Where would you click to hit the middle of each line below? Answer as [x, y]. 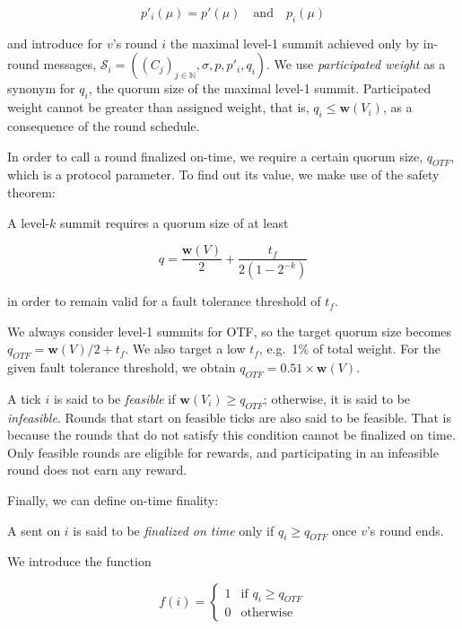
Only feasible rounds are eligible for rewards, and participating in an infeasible [223, 452]
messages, [70, 64]
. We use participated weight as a [356, 64]
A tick [24, 398]
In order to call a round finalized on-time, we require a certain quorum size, [215, 156]
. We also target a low [185, 349]
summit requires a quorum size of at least [174, 222]
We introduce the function [79, 561]
